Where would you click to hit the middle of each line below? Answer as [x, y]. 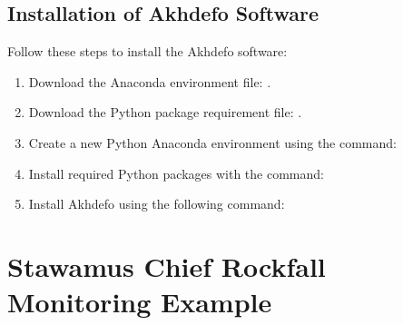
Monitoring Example [140, 302]
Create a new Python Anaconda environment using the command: [212, 142]
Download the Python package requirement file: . [165, 112]
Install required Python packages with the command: [176, 173]
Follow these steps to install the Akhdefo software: [147, 51]
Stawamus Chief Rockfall [167, 266]
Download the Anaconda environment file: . [150, 81]
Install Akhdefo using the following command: [157, 204]
